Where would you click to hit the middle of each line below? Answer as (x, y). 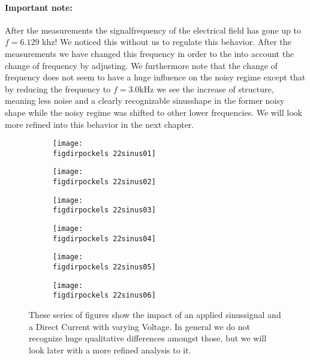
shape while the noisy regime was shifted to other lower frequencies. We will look (154, 112)
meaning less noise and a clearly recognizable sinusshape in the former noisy (145, 100)
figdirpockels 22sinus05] (104, 267)
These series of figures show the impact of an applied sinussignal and (155, 315)
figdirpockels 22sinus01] (104, 153)
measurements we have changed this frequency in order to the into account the (150, 53)
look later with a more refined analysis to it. (110, 349)
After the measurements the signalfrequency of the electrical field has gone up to (153, 30)
